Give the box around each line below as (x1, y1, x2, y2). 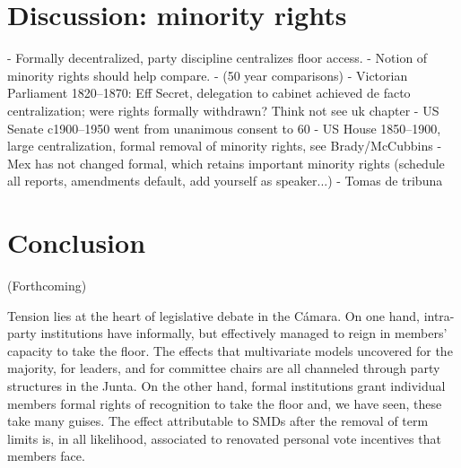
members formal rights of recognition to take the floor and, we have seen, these (7, 394, 442, 412)
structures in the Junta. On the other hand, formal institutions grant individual (7, 376, 446, 394)
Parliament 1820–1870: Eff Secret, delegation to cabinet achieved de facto (7, 83, 411, 102)
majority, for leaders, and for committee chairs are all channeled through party (7, 359, 440, 377)
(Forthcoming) (7, 276, 87, 294)
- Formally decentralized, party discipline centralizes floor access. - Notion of (7, 48, 428, 67)
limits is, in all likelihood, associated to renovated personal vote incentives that (7, 429, 441, 447)
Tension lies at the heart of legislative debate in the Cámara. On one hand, (7, 306, 420, 325)
